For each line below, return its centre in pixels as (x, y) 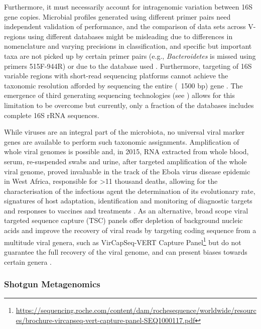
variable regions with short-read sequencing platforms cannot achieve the (116, 76)
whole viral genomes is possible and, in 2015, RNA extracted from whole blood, (126, 151)
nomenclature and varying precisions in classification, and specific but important (128, 46)
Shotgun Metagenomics (52, 284)
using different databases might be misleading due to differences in (130, 36)
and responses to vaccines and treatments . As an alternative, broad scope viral (126, 210)
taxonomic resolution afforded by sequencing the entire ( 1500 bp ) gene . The (123, 85)
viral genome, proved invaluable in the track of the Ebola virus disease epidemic (127, 171)
